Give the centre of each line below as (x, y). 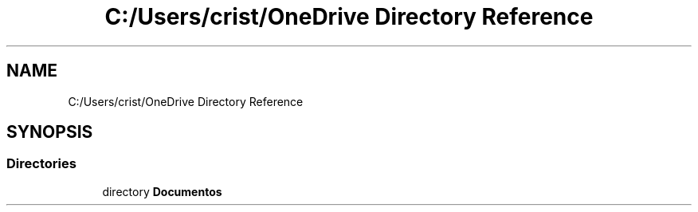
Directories (41, 164)
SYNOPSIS (50, 132)
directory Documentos (162, 191)
